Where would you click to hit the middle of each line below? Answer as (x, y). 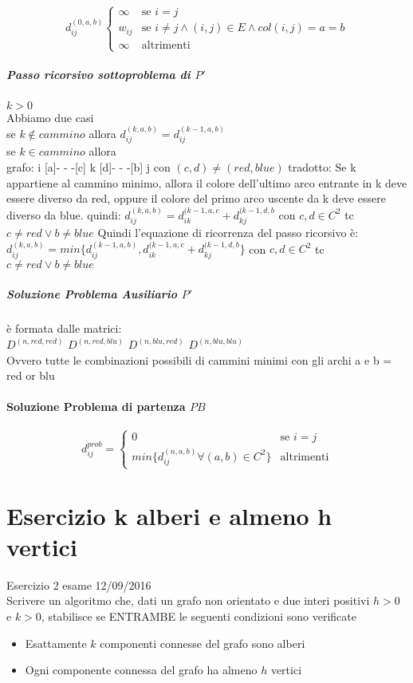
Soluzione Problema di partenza (96, 407)
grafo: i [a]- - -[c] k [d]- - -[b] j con (88, 167)
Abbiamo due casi (50, 117)
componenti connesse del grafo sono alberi (203, 643)
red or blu (31, 375)
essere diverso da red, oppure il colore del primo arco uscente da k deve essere (196, 198)
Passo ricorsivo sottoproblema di (98, 74)
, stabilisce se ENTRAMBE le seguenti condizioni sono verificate (199, 616)
